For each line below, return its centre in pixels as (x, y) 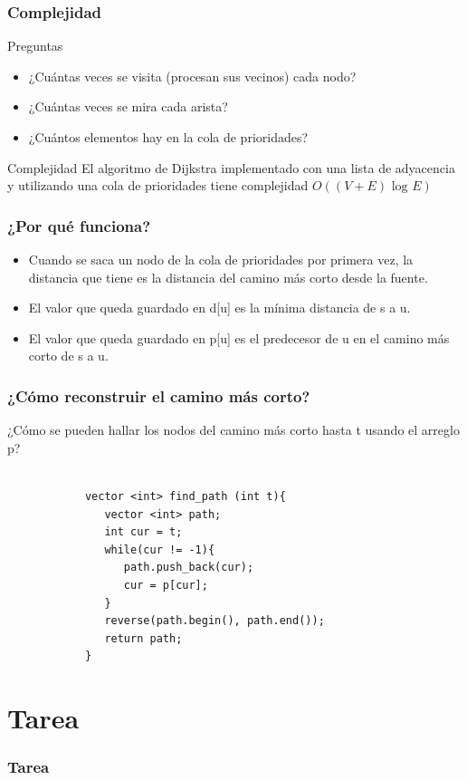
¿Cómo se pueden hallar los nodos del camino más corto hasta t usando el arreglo (233, 430)
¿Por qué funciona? (79, 225)
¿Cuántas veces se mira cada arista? (128, 106)
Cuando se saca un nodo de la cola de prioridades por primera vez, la (221, 259)
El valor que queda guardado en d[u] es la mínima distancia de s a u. (219, 308)
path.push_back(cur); (189, 568)
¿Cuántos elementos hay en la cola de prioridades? (168, 137)
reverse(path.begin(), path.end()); (214, 621)
